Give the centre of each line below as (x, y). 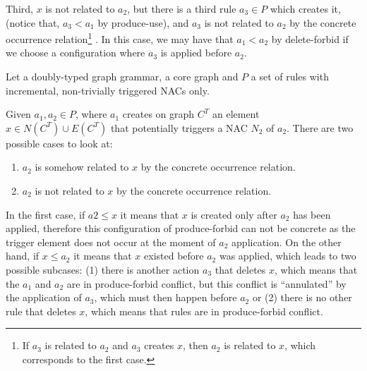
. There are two (320, 127)
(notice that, (33, 22)
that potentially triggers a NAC (179, 127)
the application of (44, 297)
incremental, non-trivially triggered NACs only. (108, 90)
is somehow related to (82, 167)
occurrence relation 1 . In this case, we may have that (120, 38)
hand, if (23, 256)
